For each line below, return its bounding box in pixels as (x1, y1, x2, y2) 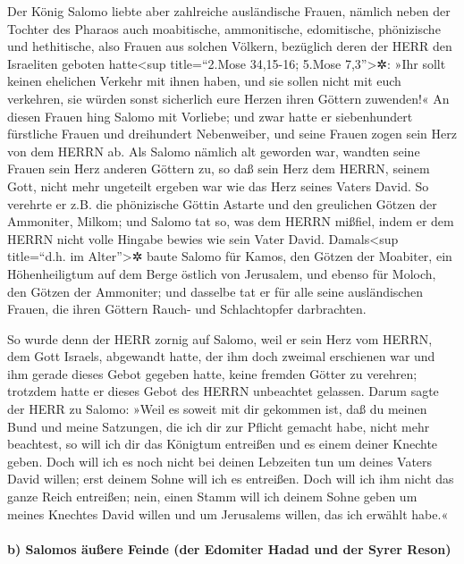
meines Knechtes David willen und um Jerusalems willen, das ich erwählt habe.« (7, 504, 449, 523)
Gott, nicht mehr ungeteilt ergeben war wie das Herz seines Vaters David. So (7, 176, 429, 195)
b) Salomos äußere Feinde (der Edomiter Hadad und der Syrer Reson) (7, 539, 451, 558)
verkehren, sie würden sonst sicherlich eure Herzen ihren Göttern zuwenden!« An (7, 88, 450, 107)
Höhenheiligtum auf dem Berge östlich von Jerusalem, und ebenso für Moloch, (7, 264, 436, 282)
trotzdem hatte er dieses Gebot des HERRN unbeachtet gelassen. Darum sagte (7, 382, 439, 400)
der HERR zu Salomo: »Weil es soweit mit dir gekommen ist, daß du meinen (7, 400, 427, 418)
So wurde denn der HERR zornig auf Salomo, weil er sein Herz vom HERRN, (7, 329, 433, 348)
